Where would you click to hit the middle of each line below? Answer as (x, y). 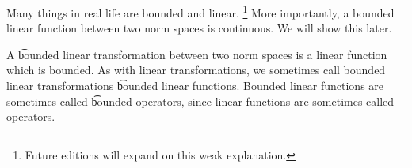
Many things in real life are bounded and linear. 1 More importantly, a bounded (200, 11)
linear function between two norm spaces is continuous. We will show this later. (199, 28)
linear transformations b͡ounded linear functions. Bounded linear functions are (195, 86)
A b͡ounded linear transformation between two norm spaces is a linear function (197, 54)
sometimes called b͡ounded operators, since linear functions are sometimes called (200, 101)
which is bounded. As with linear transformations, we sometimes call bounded (196, 70)
